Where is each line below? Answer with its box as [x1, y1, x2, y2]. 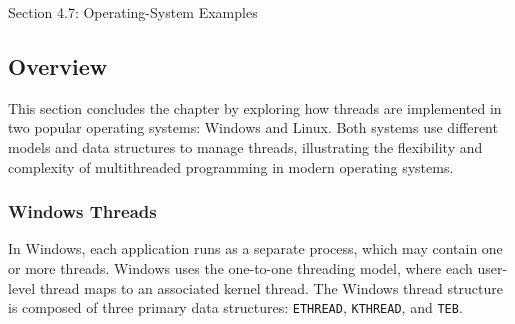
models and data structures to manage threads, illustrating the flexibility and [8, 136, 483, 157]
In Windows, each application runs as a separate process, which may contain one [8, 238, 503, 259]
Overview [8, 50, 108, 81]
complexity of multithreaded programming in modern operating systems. [8, 156, 454, 177]
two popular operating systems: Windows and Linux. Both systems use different [8, 117, 498, 138]
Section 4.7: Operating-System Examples [8, 2, 258, 22]
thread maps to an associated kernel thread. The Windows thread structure [39, 277, 503, 298]
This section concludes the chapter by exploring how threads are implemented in [8, 97, 502, 118]
